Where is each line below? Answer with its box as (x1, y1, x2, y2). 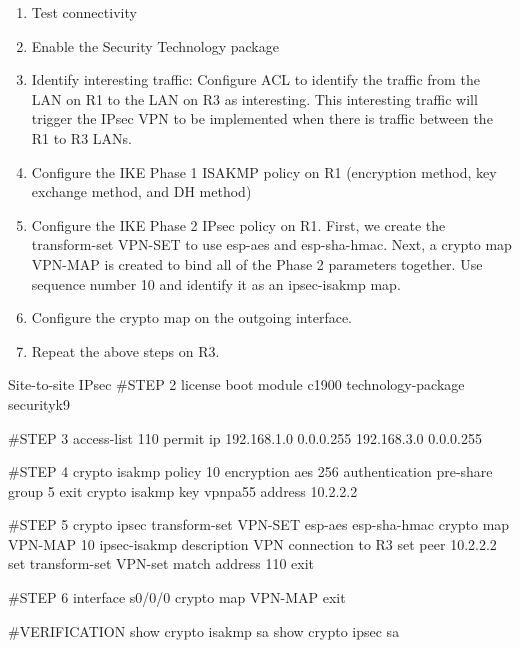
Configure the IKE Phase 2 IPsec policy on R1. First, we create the (31, 214, 446, 235)
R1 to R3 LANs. (31, 127, 132, 148)
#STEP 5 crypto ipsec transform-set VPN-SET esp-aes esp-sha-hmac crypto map (8, 514, 510, 535)
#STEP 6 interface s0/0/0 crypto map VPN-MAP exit (8, 587, 346, 608)
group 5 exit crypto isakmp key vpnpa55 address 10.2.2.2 (8, 480, 358, 501)
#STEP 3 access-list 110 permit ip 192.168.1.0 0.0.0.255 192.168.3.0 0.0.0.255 (8, 427, 482, 448)
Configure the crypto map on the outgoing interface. (31, 307, 352, 328)
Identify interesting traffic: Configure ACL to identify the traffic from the (31, 69, 480, 90)
